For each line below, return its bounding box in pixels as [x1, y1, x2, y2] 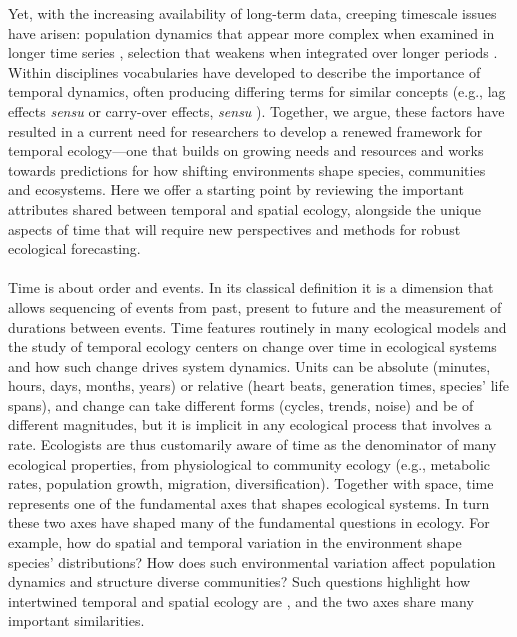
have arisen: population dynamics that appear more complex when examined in [8, 22, 495, 43]
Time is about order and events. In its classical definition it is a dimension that [8, 277, 494, 298]
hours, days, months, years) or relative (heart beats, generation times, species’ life [8, 375, 509, 396]
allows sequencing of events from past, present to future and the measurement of [8, 296, 502, 317]
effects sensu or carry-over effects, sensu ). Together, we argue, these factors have [8, 100, 505, 121]
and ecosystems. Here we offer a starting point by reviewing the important [8, 179, 464, 200]
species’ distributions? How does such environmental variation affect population [8, 551, 496, 572]
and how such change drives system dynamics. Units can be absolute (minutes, [8, 355, 491, 376]
